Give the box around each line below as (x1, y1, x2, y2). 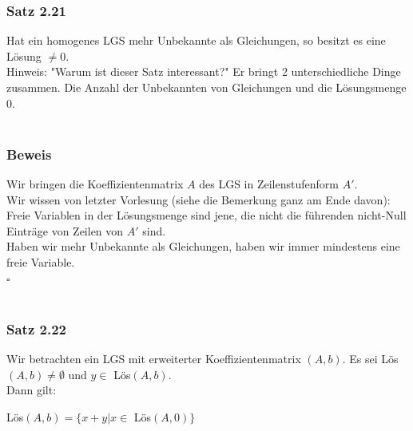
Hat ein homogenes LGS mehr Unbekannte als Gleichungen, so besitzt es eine (6, 32, 386, 49)
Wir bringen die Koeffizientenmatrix (6, 176, 184, 192)
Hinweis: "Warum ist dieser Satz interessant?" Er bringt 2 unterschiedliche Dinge (6, 63, 401, 80)
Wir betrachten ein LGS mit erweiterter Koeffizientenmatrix (6, 350, 301, 366)
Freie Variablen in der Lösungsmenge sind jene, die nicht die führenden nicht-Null (6, 207, 407, 223)
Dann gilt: (6, 382, 57, 398)
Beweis (6, 144, 52, 164)
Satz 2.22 (6, 318, 66, 338)
